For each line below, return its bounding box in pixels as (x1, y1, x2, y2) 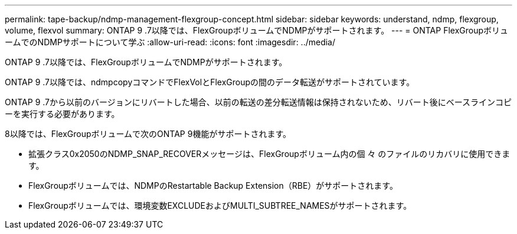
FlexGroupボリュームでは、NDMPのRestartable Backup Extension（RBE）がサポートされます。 (28, 180, 398, 190)
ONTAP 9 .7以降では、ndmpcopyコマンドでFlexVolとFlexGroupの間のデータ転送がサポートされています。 (5, 77, 415, 87)
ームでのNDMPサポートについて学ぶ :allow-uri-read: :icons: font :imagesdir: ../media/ (5, 37, 336, 47)
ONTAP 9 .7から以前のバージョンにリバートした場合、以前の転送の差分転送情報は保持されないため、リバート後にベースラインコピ (5, 97, 512, 107)
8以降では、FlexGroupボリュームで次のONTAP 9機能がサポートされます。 (5, 129, 292, 139)
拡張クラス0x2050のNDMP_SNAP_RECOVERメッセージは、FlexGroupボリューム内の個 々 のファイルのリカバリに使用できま (28, 149, 511, 159)
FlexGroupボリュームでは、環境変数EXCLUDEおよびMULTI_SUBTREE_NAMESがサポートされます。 (28, 200, 412, 210)
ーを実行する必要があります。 (5, 109, 120, 119)
